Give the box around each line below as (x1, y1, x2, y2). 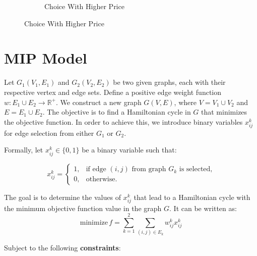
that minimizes (201, 107, 247, 117)
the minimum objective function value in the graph (4, 202, 162, 213)
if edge (86, 166, 106, 173)
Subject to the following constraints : (4, 242, 121, 253)
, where (174, 96, 197, 107)
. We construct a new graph (55, 96, 142, 107)
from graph (132, 166, 166, 173)
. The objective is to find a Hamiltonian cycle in (42, 107, 191, 117)
